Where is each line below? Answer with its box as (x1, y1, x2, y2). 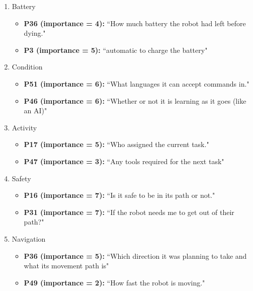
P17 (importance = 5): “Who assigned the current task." (24, 139, 209, 150)
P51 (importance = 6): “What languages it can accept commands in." (24, 78, 249, 89)
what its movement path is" (24, 260, 109, 271)
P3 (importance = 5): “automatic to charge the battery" (24, 44, 208, 55)
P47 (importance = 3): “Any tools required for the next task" (24, 156, 224, 166)
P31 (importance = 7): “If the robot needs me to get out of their (24, 206, 234, 217)
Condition (12, 61, 43, 72)
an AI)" (24, 105, 47, 116)
